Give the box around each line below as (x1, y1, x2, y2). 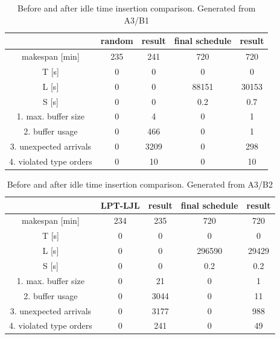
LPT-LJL (100, 198, 140, 211)
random (100, 34, 133, 47)
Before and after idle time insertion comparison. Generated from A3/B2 (7, 178, 273, 191)
